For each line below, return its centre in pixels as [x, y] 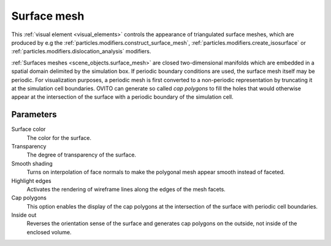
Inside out [24, 215]
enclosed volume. [49, 232]
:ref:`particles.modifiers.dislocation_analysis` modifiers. [81, 52]
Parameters [34, 114]
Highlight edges [31, 180]
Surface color [29, 129]
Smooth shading [32, 163]
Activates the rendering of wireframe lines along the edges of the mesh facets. [126, 189]
